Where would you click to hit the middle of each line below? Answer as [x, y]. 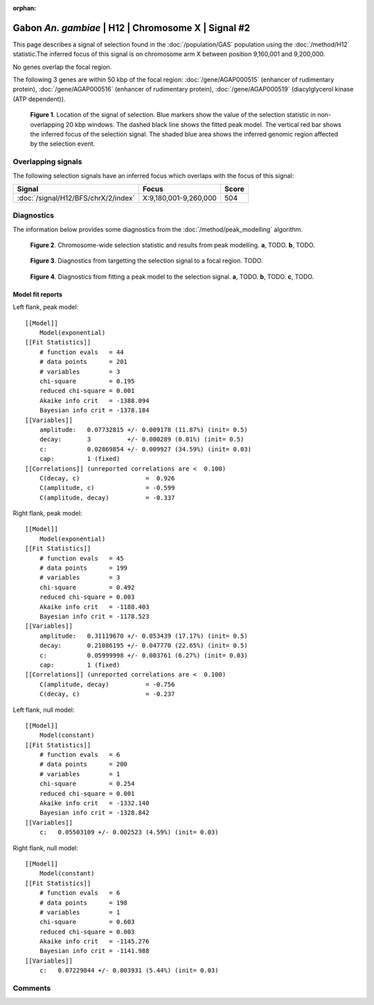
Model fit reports [37, 294]
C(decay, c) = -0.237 [107, 694]
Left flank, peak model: [46, 307]
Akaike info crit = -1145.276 [94, 942]
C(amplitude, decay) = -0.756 [107, 684]
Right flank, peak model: [47, 514]
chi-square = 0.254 [87, 784]
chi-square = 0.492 [87, 587]
